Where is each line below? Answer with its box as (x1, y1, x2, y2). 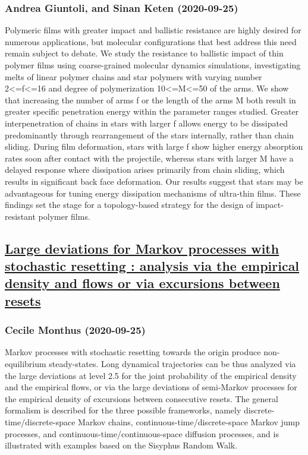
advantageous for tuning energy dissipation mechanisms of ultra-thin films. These (5, 187, 301, 199)
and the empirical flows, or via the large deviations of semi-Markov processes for (5, 381, 297, 393)
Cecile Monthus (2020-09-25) (5, 323, 146, 337)
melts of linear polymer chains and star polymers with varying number (5, 70, 262, 83)
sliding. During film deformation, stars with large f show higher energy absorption (5, 140, 303, 153)
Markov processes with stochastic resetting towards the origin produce (5, 346, 261, 358)
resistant (5, 210, 36, 222)
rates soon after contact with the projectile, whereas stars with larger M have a (5, 151, 294, 164)
